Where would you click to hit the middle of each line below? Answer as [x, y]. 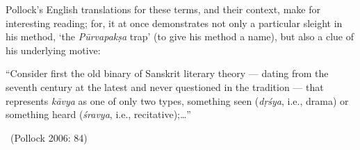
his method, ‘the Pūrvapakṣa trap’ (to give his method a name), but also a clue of [180, 36]
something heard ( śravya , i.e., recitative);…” [98, 114]
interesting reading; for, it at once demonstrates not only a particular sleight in [174, 23]
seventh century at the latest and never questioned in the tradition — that [165, 86]
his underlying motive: [53, 50]
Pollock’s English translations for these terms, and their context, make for [163, 9]
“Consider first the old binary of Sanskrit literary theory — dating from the [167, 73]
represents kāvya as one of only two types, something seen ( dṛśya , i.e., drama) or [177, 100]
